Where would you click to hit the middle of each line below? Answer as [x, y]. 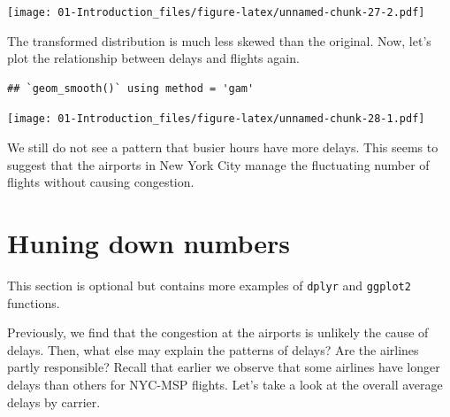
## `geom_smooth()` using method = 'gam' [131, 88]
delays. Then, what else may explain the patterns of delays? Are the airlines [213, 349]
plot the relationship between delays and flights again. [153, 58]
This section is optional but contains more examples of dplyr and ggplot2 [209, 285]
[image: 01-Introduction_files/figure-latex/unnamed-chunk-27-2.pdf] [216, 12]
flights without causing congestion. [101, 182]
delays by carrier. [54, 402]
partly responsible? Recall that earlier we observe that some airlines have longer [224, 367]
